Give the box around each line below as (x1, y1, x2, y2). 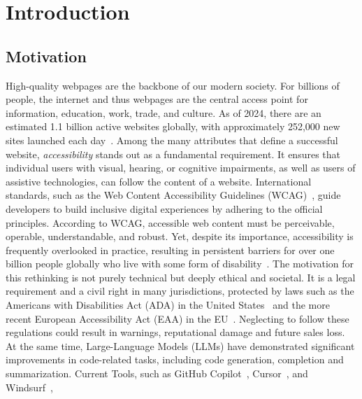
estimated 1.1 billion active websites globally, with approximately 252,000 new (6, 119, 340, 134)
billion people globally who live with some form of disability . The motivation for (6, 256, 354, 271)
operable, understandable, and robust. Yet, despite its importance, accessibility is (6, 229, 354, 244)
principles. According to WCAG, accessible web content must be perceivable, (6, 215, 335, 230)
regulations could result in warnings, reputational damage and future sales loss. (6, 325, 345, 339)
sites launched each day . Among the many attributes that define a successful (6, 132, 338, 147)
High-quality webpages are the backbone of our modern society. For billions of (6, 78, 340, 92)
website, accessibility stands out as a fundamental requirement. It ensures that (6, 146, 340, 161)
